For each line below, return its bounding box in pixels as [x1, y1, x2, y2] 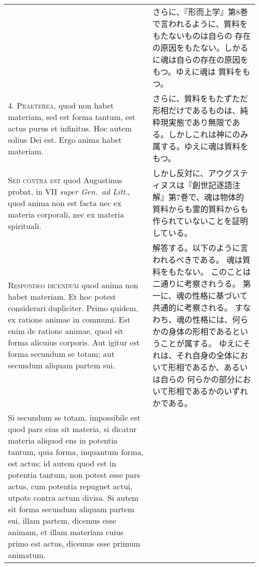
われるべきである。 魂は [152, 254, 243, 265]
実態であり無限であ [168, 116, 240, 128]
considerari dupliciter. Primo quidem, [8, 302, 138, 314]
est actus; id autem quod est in [8, 457, 117, 469]
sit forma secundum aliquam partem [8, 503, 134, 515]
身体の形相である [168, 326, 233, 337]
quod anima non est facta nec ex [8, 197, 122, 209]
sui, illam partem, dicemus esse [8, 515, 116, 526]
